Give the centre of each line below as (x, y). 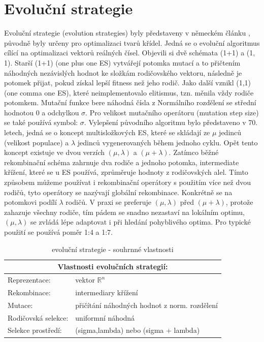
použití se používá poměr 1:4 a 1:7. (59, 232)
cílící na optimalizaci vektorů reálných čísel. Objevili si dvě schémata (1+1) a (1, (130, 53)
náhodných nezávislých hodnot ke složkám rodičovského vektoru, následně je (123, 72)
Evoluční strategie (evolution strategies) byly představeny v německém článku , (127, 33)
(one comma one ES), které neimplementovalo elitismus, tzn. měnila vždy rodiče (129, 92)
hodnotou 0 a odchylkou (42, 112)
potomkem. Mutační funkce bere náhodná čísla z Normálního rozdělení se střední (130, 102)
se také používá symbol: (41, 122)
